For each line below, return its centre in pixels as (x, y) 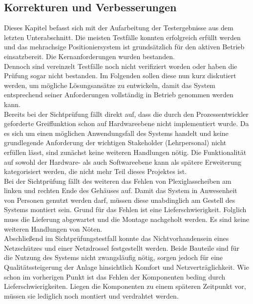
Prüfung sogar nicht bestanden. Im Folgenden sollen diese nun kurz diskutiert (120, 76)
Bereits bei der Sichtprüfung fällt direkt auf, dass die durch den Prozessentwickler (126, 114)
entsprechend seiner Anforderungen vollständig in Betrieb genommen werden (119, 95)
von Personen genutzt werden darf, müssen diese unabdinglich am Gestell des (120, 200)
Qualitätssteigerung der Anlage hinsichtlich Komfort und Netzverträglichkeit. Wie (126, 267)
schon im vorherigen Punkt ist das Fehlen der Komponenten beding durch (115, 276)
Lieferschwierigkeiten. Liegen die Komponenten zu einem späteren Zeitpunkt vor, (125, 286)
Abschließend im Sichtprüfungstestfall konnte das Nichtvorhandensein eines (116, 238)
